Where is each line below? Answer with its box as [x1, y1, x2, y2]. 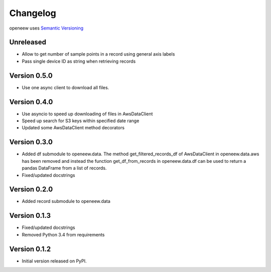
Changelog [9, 8, 56, 19]
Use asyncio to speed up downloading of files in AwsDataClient [22, 111, 153, 117]
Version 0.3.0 [9, 138, 53, 146]
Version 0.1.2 [9, 244, 51, 253]
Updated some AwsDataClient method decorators [22, 125, 125, 131]
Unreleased [9, 38, 47, 47]
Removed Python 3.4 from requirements [22, 231, 105, 237]
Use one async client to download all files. [22, 84, 109, 90]
